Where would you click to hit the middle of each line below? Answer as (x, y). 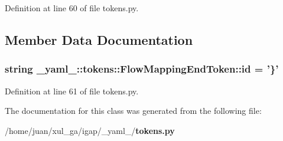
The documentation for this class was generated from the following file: (133, 111)
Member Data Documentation (99, 39)
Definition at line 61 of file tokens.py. (72, 91)
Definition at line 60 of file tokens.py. (72, 8)
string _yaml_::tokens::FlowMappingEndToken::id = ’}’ (142, 69)
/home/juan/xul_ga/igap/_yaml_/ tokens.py (90, 130)
